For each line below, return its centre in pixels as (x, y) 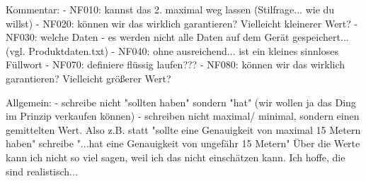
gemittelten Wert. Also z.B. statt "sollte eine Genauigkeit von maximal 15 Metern (183, 129)
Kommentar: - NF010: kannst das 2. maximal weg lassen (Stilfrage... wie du (170, 9)
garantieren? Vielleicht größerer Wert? (88, 78)
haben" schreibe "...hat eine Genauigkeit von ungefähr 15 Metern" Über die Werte (183, 143)
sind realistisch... (42, 171)
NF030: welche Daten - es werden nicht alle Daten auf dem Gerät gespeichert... (177, 37)
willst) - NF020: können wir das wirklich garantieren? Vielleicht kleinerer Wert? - (182, 23)
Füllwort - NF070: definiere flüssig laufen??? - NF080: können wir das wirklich (176, 64)
